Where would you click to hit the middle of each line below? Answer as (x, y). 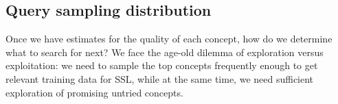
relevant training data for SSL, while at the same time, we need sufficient (160, 78)
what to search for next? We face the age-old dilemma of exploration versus (165, 52)
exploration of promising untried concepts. (94, 92)
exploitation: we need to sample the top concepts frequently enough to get (162, 65)
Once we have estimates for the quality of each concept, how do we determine (169, 39)
